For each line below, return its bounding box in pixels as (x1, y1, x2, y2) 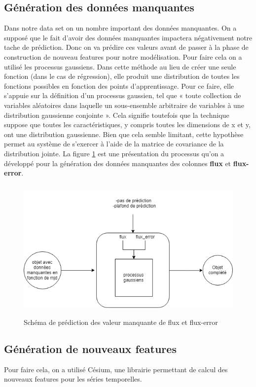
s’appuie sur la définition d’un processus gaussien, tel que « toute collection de (4, 90, 241, 101)
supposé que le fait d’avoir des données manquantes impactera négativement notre (4, 32, 253, 42)
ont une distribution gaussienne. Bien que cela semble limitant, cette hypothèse (4, 129, 244, 139)
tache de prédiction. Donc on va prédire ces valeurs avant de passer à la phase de (4, 42, 249, 52)
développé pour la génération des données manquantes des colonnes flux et (4, 158, 231, 168)
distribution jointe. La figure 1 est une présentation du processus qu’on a (4, 148, 224, 158)
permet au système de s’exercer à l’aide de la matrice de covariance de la (4, 139, 224, 149)
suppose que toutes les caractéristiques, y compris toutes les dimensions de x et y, (4, 119, 251, 130)
